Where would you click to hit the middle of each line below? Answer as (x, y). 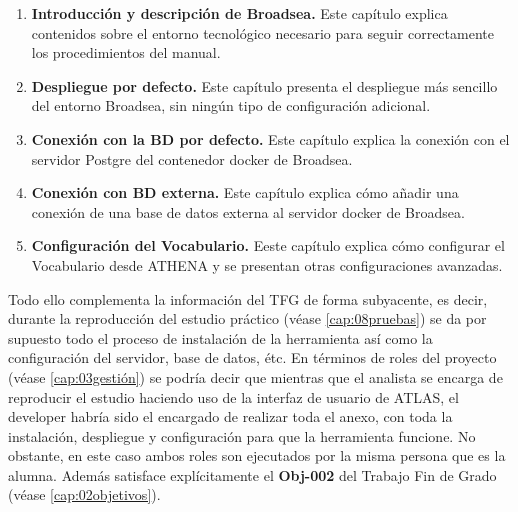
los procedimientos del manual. (126, 52)
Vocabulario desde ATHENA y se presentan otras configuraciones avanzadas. (267, 264)
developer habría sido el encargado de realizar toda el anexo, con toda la (230, 416)
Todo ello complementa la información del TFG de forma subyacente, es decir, (248, 298)
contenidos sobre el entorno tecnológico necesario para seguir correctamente (262, 32)
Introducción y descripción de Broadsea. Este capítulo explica (239, 13)
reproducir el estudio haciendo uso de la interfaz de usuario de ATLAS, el (233, 396)
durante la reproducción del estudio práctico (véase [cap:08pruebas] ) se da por (247, 318)
